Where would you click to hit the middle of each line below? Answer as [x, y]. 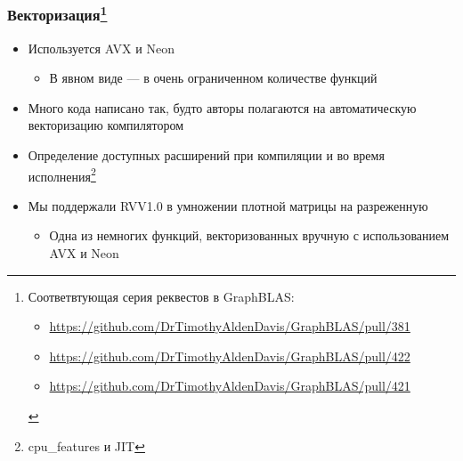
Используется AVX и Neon [101, 48]
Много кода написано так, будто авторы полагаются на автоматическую [222, 107]
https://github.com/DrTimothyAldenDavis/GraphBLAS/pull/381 [230, 326]
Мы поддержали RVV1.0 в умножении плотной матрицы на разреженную [228, 205]
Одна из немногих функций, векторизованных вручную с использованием [249, 235]
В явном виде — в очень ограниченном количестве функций [213, 78]
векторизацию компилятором [106, 125]
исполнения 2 [62, 174]
